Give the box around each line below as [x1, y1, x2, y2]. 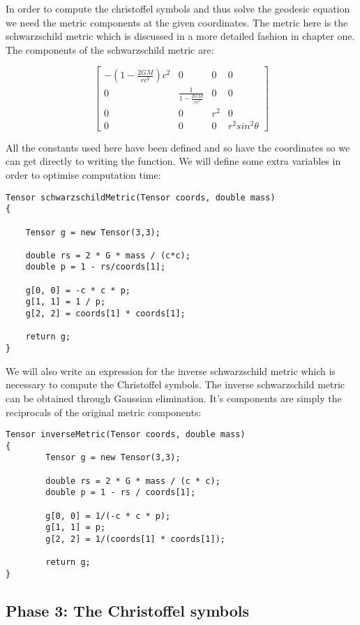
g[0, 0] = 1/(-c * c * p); [45, 510, 171, 521]
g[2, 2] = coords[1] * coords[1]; [25, 309, 186, 319]
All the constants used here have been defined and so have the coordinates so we [6, 140, 350, 154]
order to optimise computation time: [6, 167, 161, 182]
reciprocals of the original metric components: [6, 404, 202, 419]
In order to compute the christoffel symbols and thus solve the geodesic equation [6, 1, 350, 15]
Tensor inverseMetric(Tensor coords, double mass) [6, 429, 246, 440]
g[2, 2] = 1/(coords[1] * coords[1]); [45, 534, 225, 544]
